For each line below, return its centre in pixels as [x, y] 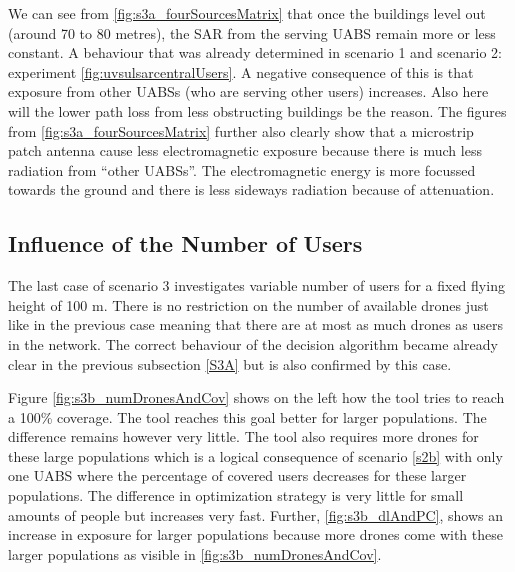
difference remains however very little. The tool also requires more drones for [243, 436]
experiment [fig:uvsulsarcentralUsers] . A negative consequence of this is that [241, 71]
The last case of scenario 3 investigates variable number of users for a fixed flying [256, 285]
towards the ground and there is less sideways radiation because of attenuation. [251, 189]
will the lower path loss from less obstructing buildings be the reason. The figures [257, 110]
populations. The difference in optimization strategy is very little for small [236, 495]
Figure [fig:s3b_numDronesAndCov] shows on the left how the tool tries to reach [256, 397]
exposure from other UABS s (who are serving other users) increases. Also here [248, 91]
